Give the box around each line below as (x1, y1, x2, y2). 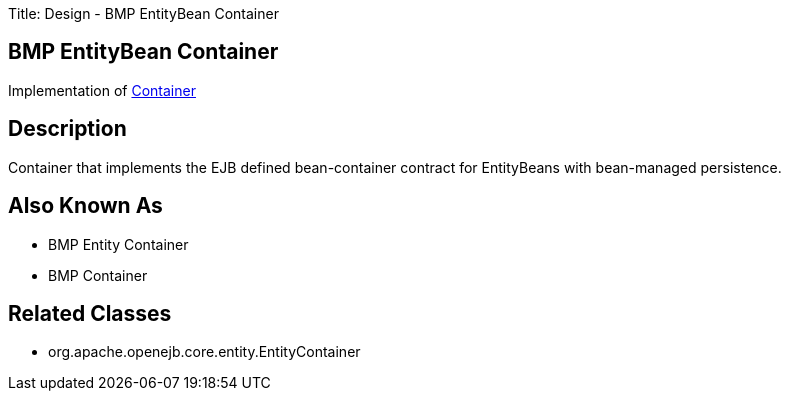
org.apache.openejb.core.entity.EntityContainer (48, 343, 361, 361)
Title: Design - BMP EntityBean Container (8, 5, 279, 22)
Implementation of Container (8, 81, 196, 99)
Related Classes (8, 300, 172, 326)
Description (8, 116, 127, 142)
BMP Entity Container (48, 235, 189, 253)
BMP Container (48, 266, 148, 284)
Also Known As (8, 193, 163, 219)
